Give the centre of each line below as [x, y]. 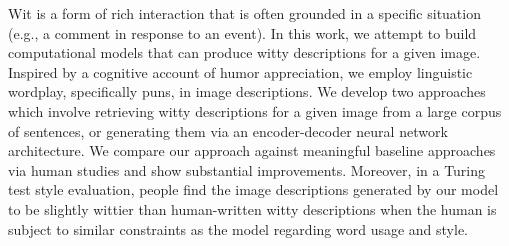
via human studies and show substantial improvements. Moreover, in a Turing [247, 169]
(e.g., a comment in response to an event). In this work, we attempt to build [242, 32]
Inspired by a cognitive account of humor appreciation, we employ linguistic [240, 71]
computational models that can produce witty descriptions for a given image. [244, 52]
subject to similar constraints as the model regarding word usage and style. [238, 228]
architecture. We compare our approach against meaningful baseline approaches [252, 150]
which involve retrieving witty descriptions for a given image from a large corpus [255, 110]
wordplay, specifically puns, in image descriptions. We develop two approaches [247, 91]
